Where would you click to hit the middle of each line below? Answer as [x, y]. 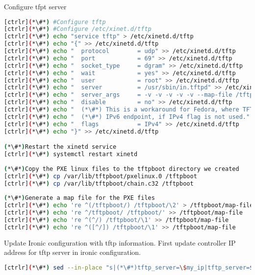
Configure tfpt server [35, 6]
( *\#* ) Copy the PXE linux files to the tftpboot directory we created [122, 169]
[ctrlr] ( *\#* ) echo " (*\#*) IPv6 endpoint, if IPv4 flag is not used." [127, 117]
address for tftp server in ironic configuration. [72, 252]
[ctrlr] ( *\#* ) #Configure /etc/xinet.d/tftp [78, 29]
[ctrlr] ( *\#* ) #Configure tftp [55, 22]
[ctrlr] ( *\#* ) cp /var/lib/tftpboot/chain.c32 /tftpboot [99, 183]
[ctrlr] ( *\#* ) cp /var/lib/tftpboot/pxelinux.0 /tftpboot [101, 176]
